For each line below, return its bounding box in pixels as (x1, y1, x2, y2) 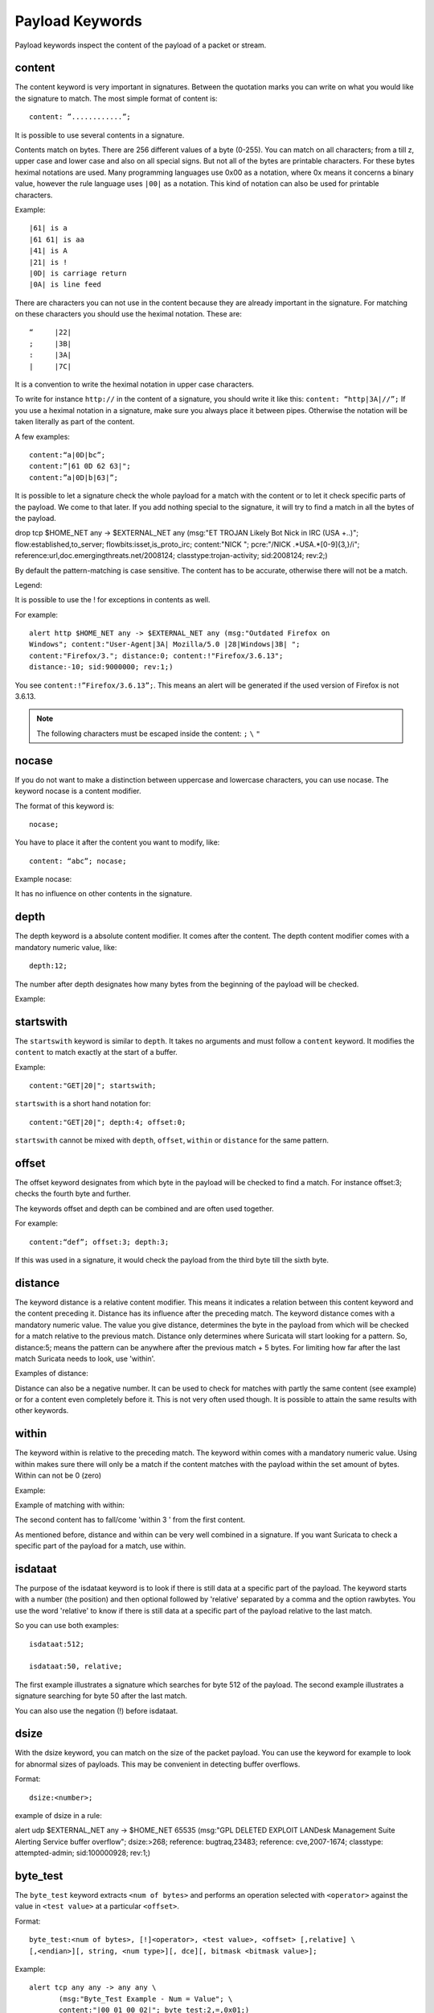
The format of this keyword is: (14, 801, 114, 811)
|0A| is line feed (29, 280, 102, 289)
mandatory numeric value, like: (14, 942, 117, 952)
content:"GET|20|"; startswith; (29, 1081, 157, 1090)
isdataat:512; (29, 1639, 84, 1648)
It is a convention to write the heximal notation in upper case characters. (14, 379, 255, 390)
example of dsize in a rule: (14, 1810, 102, 1820)
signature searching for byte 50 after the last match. (14, 1691, 188, 1701)
